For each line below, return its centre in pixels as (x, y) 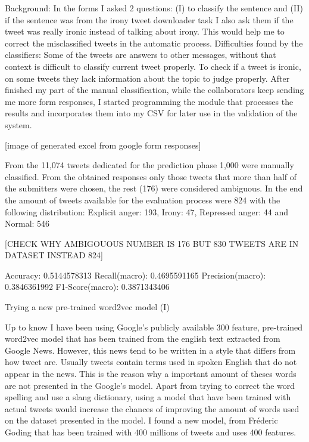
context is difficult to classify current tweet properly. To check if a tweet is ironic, (153, 66)
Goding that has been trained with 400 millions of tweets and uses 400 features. (151, 432)
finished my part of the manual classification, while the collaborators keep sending (154, 90)
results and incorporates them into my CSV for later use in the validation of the (151, 113)
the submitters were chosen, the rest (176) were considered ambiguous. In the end (154, 188)
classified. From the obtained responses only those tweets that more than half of (151, 176)
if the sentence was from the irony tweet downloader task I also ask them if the (149, 19)
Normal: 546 (27, 223)
